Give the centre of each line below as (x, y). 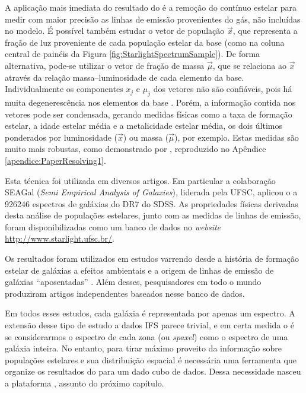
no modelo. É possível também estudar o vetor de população (115, 31)
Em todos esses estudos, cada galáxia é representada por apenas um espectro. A (150, 313)
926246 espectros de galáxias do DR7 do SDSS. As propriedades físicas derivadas (152, 203)
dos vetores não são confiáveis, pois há (223, 89)
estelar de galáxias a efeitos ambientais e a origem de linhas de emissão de (139, 270)
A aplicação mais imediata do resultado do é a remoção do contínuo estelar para (151, 7)
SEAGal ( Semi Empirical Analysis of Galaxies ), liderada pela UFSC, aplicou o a (151, 192)
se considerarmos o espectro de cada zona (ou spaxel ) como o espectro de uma (146, 336)
